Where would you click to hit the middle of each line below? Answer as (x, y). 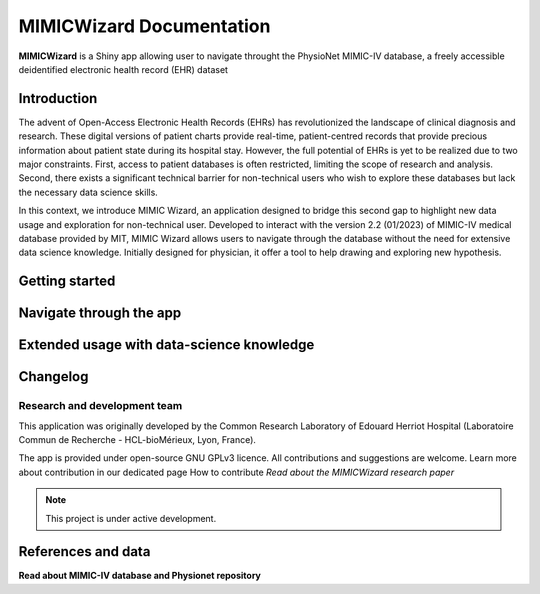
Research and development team (100, 406)
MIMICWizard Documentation (144, 26)
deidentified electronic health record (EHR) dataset (123, 69)
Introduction (58, 98)
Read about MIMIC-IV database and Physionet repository (140, 576)
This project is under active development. (131, 518)
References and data (84, 551)
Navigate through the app (100, 313)
